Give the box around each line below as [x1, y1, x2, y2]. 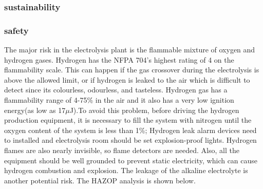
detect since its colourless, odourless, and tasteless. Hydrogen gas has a [4, 84, 228, 95]
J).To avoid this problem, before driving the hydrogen [69, 104, 239, 115]
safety [4, 24, 29, 36]
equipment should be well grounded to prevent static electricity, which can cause [4, 155, 258, 165]
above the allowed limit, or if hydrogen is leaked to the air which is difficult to [4, 74, 250, 85]
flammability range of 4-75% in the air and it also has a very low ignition [4, 94, 234, 105]
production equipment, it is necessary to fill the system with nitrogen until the [4, 115, 252, 125]
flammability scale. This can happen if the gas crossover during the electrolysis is [4, 64, 259, 75]
